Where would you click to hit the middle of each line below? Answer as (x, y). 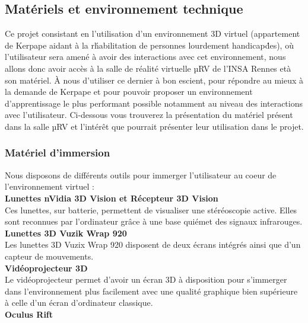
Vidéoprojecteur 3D (46, 268)
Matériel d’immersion (58, 153)
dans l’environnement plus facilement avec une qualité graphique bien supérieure (151, 291)
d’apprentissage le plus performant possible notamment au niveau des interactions (154, 103)
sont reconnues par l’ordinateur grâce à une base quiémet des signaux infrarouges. (154, 221)
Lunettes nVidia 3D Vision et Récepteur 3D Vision (112, 198)
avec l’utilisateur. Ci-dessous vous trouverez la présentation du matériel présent (149, 115)
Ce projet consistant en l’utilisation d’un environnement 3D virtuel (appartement (153, 33)
